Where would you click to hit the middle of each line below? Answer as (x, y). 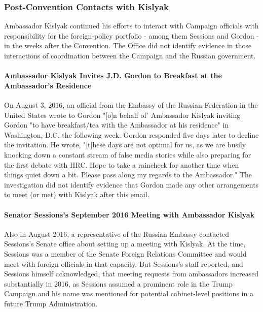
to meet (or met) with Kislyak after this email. (77, 194)
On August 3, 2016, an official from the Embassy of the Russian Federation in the (131, 104)
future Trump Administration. (51, 303)
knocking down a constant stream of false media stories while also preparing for (128, 154)
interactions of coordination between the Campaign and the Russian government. (130, 55)
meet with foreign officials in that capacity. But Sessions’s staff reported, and (124, 263)
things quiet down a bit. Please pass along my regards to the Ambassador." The (128, 175)
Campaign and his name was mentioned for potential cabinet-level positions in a (129, 293)
